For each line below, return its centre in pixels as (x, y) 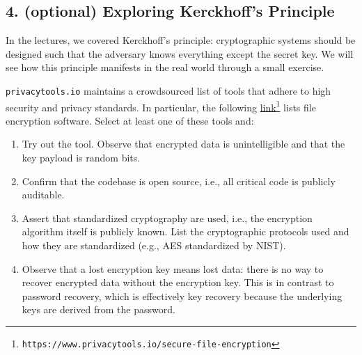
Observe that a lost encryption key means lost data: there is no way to (173, 268)
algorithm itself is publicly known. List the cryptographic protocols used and (186, 231)
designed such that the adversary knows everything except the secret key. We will (180, 53)
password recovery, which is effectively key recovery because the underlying (182, 295)
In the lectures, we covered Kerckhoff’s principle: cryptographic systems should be (181, 40)
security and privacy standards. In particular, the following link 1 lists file (161, 106)
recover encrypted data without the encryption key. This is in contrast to (178, 282)
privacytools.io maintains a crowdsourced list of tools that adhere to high (168, 90)
